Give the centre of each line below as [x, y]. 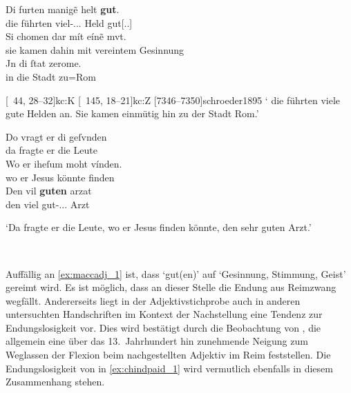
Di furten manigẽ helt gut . [63, 9]
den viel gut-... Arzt [48, 204]
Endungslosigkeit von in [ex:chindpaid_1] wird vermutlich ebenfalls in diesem [169, 368]
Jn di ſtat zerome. [44, 63]
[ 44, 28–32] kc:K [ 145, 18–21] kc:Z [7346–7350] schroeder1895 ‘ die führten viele [173, 100]
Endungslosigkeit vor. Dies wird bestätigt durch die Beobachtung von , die [163, 327]
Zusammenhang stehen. [55, 382]
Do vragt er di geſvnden [56, 136]
